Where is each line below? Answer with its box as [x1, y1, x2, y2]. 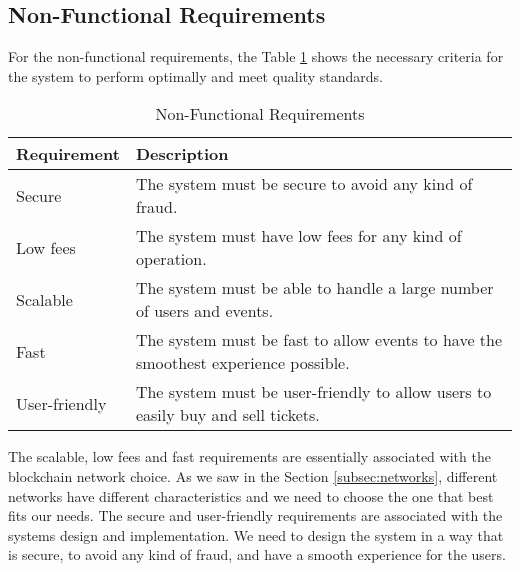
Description [135, 142, 229, 166]
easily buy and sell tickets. [135, 403, 320, 427]
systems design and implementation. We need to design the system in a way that [8, 524, 504, 545]
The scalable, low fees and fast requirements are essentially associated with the [8, 446, 491, 467]
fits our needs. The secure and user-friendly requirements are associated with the [8, 505, 503, 526]
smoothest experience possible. [135, 351, 350, 375]
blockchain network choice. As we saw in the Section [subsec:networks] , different [8, 465, 498, 486]
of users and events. [135, 299, 274, 323]
